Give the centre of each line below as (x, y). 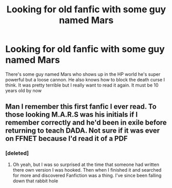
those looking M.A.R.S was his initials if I (71, 114)
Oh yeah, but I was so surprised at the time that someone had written (86, 164)
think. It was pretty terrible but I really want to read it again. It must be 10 (82, 85)
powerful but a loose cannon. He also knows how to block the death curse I (85, 79)
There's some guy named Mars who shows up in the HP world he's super (83, 74)
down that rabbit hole (35, 181)
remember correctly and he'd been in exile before (86, 123)
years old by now (24, 90)
